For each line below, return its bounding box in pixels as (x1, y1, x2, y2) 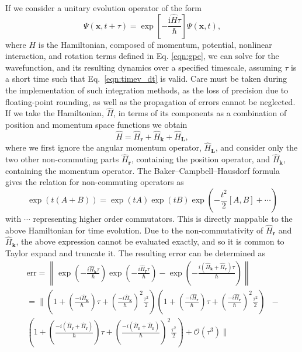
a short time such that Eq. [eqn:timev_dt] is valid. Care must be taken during (5, 72, 287, 85)
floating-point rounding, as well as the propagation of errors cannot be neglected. (5, 95, 296, 107)
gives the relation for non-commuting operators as (5, 176, 184, 188)
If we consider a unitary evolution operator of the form (5, 2, 202, 13)
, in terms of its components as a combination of (113, 107, 287, 119)
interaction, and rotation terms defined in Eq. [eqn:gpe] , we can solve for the (5, 50, 279, 62)
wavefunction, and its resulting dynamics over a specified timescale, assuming (5, 61, 282, 73)
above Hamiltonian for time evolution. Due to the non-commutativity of (5, 224, 263, 236)
